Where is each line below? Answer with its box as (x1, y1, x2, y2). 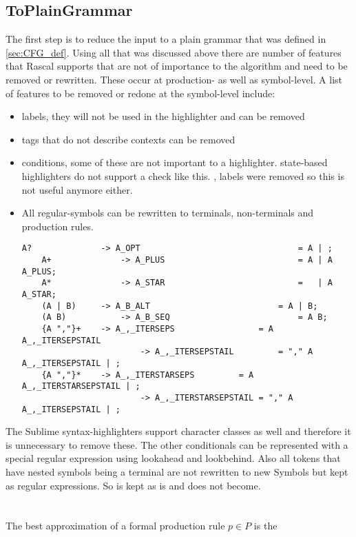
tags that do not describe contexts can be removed (21, 132, 235, 146)
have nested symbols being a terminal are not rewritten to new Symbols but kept (6, 464, 348, 478)
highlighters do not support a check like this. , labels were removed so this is (21, 168, 344, 183)
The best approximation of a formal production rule (6, 518, 225, 533)
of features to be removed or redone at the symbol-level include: (6, 85, 275, 100)
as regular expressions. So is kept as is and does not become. (6, 478, 261, 492)
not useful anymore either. (21, 182, 133, 196)
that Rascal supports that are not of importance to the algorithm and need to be (6, 59, 348, 73)
